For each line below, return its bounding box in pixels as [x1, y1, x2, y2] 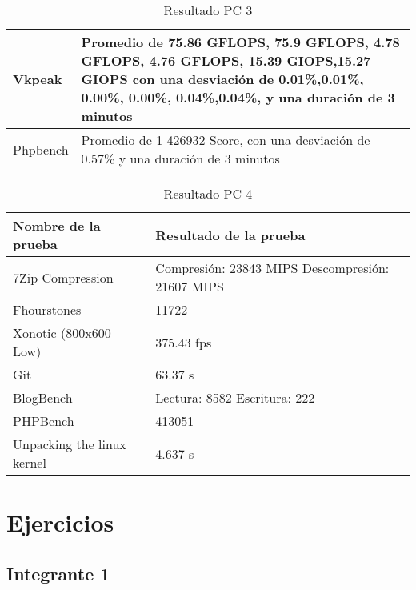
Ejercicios [6, 506, 114, 539]
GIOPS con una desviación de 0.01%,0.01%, [81, 70, 364, 88]
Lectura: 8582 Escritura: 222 [155, 388, 315, 407]
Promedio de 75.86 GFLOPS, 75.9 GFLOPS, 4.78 [81, 33, 400, 51]
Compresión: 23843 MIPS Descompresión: [155, 259, 390, 277]
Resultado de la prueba [155, 225, 306, 244]
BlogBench [13, 388, 73, 407]
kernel [13, 453, 46, 472]
